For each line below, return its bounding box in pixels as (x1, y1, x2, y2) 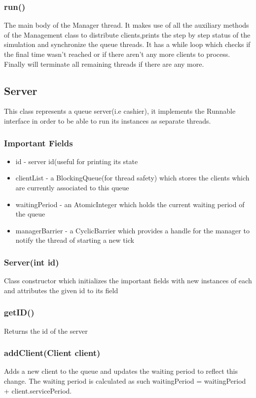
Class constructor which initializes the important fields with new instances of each (4, 275, 252, 286)
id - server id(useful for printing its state (15, 156, 138, 166)
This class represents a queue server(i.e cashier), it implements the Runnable (4, 106, 236, 116)
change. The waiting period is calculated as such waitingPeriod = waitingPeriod (4, 375, 246, 386)
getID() (4, 306, 35, 318)
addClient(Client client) (4, 347, 101, 359)
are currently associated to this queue (15, 182, 129, 192)
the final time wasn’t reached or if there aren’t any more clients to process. (4, 49, 230, 59)
